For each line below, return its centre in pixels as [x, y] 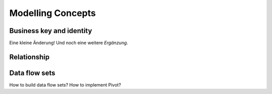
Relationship [29, 57]
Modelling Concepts [52, 13]
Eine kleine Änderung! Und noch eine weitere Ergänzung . [69, 43]
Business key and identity [51, 31]
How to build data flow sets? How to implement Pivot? [65, 84]
